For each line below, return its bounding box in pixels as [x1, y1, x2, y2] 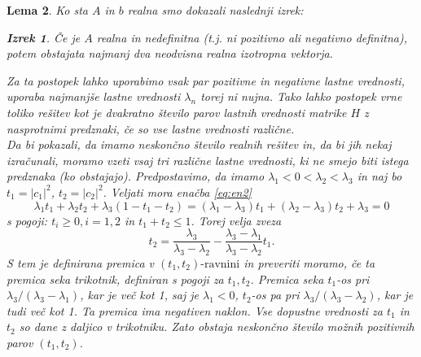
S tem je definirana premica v [7, 254, 155, 271]
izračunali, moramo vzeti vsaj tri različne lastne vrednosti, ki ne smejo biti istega [7, 151, 409, 168]
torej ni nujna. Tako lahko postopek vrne [200, 88, 402, 105]
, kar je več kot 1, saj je [80, 286, 200, 303]
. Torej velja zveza [191, 211, 282, 229]
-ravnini [200, 258, 240, 270]
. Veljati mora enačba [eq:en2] [103, 183, 252, 200]
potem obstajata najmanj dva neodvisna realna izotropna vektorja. [7, 45, 333, 62]
